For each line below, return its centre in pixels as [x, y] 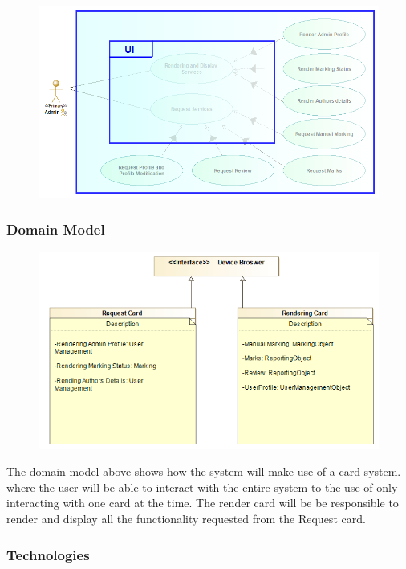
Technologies [48, 554]
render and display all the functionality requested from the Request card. [186, 519]
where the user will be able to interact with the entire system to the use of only [202, 487]
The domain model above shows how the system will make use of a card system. [204, 471]
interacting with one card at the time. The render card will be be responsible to [203, 503]
